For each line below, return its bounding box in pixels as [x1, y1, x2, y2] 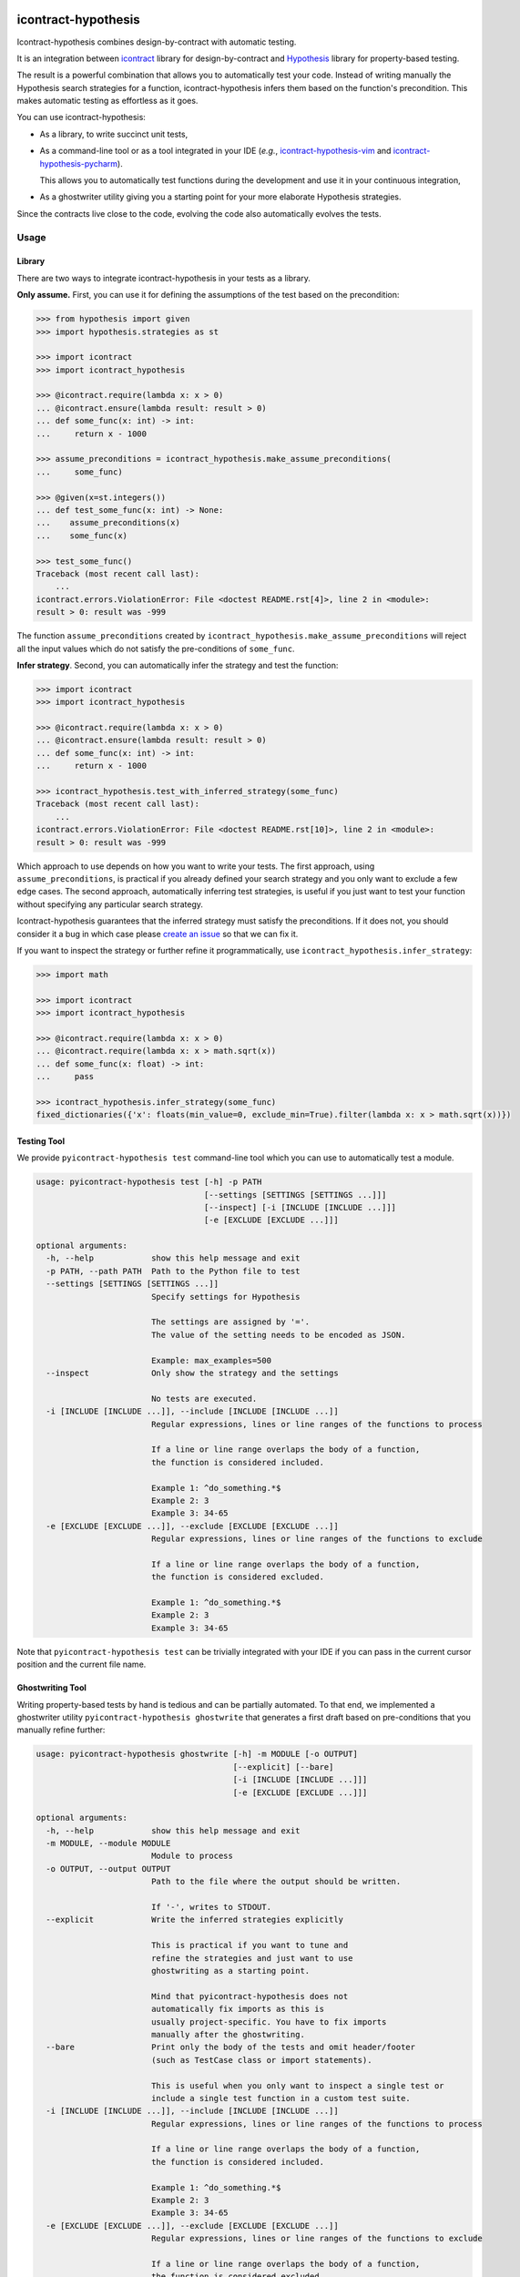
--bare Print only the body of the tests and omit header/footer [46, 2042, 416, 2053]
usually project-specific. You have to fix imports [150, 2017, 387, 2027]
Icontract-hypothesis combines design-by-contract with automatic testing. [16, 36, 297, 47]
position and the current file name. [16, 1659, 147, 1670]
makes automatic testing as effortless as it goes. [16, 96, 199, 107]
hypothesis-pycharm [39, 158, 118, 168]
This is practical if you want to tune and [150, 1940, 349, 1951]
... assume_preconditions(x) [36, 517, 181, 528]
